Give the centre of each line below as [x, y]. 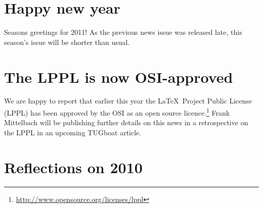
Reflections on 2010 [73, 167]
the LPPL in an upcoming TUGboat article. [73, 132]
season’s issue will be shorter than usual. [67, 42]
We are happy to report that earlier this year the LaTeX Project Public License [128, 101]
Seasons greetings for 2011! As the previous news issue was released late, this [123, 32]
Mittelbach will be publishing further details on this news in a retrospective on [126, 122]
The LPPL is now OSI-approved [119, 76]
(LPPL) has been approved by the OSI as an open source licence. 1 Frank [117, 112]
